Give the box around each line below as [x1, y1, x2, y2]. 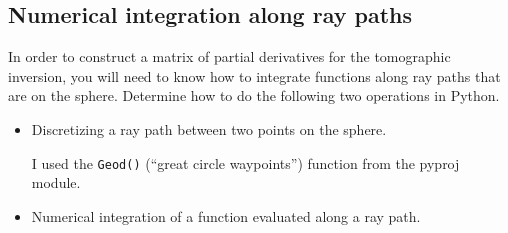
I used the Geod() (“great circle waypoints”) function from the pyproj [31, 152, 460, 173]
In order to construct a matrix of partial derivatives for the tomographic [8, 46, 451, 67]
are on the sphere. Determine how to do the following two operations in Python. [8, 85, 500, 106]
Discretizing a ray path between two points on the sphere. [31, 118, 387, 139]
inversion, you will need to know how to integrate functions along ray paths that [8, 65, 501, 86]
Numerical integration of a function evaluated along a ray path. [31, 205, 421, 226]
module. [31, 172, 81, 193]
